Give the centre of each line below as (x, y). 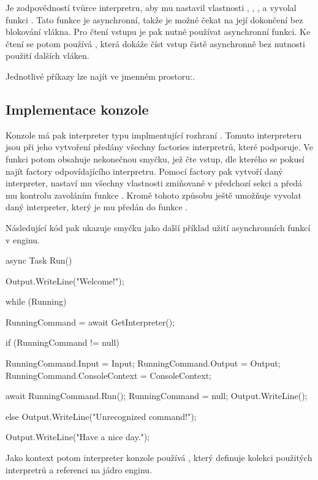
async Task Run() (39, 260)
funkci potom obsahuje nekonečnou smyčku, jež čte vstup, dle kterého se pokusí (155, 158)
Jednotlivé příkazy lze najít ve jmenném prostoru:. (100, 76)
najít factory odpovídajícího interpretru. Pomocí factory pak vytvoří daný (144, 171)
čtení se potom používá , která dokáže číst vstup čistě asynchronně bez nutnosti (155, 43)
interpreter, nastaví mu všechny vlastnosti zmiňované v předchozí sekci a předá (154, 183)
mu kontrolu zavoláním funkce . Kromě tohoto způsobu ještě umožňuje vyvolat (153, 195)
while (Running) (36, 301)
